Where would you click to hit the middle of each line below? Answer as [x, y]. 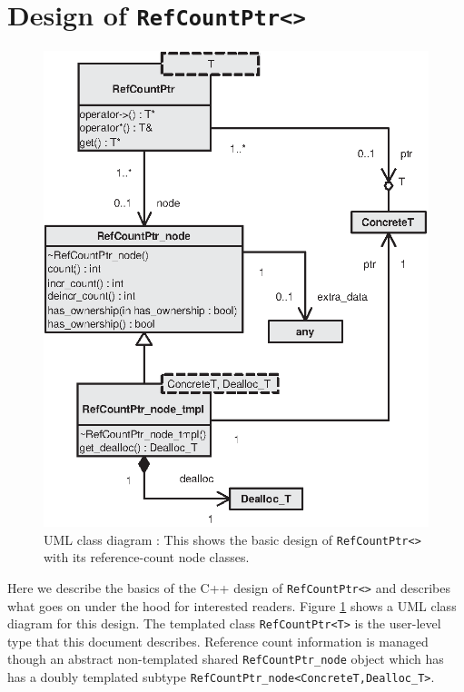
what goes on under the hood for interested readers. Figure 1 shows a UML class [232, 605]
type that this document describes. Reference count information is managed [218, 641]
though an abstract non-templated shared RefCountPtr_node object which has [226, 659]
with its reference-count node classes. [147, 557]
